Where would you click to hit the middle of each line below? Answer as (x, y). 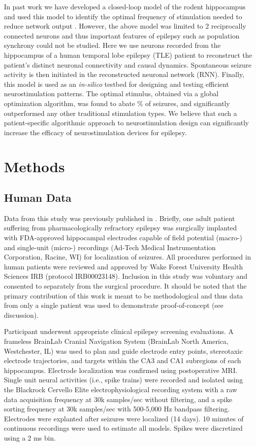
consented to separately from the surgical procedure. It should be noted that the (125, 286)
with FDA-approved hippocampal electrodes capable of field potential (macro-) (123, 238)
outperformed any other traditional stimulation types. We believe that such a (121, 113)
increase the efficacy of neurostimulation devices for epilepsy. (96, 132)
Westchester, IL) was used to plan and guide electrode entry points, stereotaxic (123, 351)
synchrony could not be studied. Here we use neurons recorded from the (112, 45)
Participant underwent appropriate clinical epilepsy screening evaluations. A (119, 331)
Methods (34, 166)
